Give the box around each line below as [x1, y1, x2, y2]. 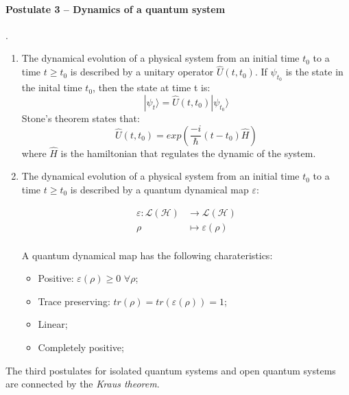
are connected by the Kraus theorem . [5, 376, 160, 391]
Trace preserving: [38, 294, 110, 308]
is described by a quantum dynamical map [70, 182, 249, 196]
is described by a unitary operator [70, 64, 214, 79]
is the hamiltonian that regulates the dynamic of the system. [60, 145, 316, 160]
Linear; [38, 317, 68, 331]
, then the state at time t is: [93, 80, 210, 95]
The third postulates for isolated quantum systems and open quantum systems [5, 363, 336, 377]
